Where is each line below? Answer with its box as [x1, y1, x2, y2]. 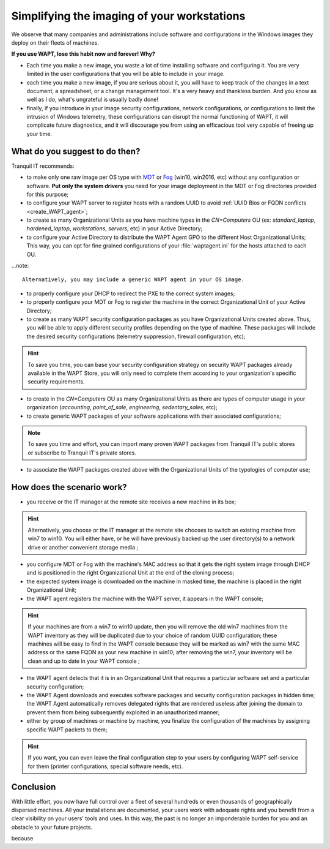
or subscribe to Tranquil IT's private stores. [28, 449, 137, 456]
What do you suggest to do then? [11, 146, 141, 156]
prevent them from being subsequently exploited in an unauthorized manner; [26, 708, 220, 716]
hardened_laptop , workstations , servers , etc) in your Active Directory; [26, 225, 203, 232]
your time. [26, 130, 52, 137]
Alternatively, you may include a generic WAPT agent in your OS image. [22, 276, 244, 283]
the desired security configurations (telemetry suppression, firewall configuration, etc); [26, 333, 246, 340]
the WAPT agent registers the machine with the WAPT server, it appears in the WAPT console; [26, 595, 264, 602]
